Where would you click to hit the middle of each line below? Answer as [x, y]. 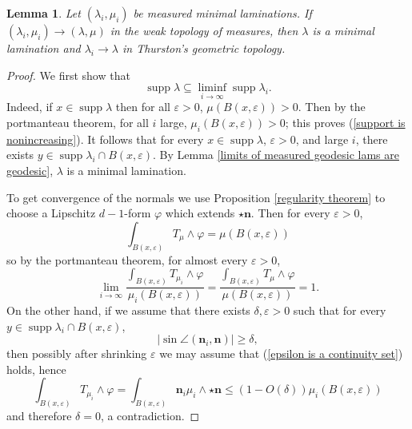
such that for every [340, 310]
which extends [200, 213]
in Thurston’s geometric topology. [204, 48]
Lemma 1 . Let [44, 13]
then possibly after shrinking [77, 354]
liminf [212, 88]
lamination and [44, 48]
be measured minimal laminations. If [222, 13]
